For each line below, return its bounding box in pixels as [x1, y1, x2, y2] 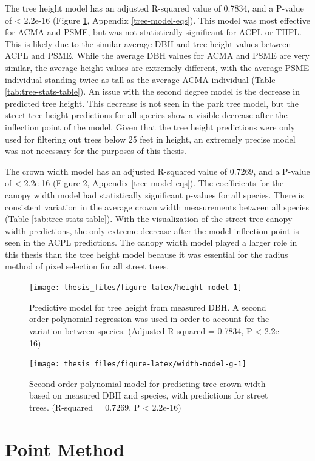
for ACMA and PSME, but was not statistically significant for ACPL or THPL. [5, 25, 302, 38]
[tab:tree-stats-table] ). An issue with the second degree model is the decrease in [5, 85, 300, 98]
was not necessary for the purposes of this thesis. [5, 144, 186, 157]
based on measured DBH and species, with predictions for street [29, 389, 268, 402]
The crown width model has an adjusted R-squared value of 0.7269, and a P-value [5, 164, 310, 177]
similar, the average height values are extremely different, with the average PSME [5, 61, 310, 73]
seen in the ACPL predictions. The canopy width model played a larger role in [5, 236, 297, 249]
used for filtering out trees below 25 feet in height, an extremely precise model [5, 132, 296, 145]
